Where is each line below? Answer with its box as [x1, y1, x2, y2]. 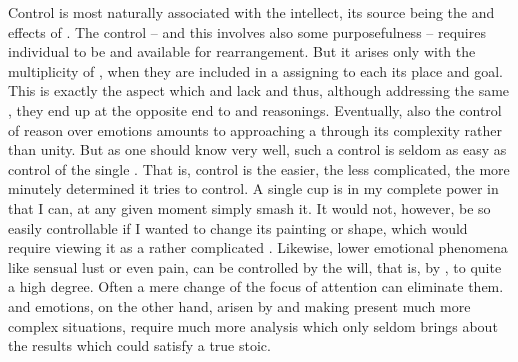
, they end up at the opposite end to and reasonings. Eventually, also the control [8, 99, 502, 120]
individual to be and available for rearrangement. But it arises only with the [8, 41, 476, 62]
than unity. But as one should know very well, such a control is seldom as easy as [8, 139, 507, 160]
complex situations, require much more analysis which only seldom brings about [8, 315, 498, 336]
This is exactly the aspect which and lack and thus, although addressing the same [8, 80, 510, 101]
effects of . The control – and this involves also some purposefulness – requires [8, 21, 486, 42]
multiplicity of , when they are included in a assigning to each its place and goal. [8, 60, 503, 81]
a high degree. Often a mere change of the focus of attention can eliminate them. [8, 276, 504, 297]
